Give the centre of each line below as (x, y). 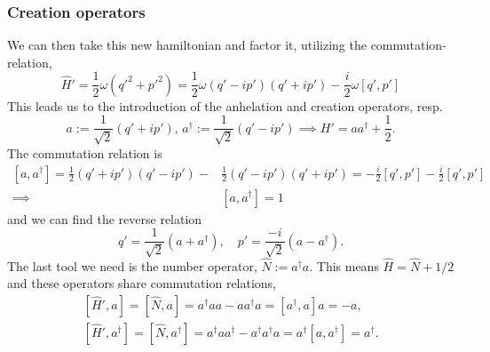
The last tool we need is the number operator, (132, 265)
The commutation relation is (85, 152)
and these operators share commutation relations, (142, 283)
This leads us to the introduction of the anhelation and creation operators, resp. (225, 105)
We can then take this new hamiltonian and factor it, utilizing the (187, 45)
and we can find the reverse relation (105, 218)
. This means (344, 265)
